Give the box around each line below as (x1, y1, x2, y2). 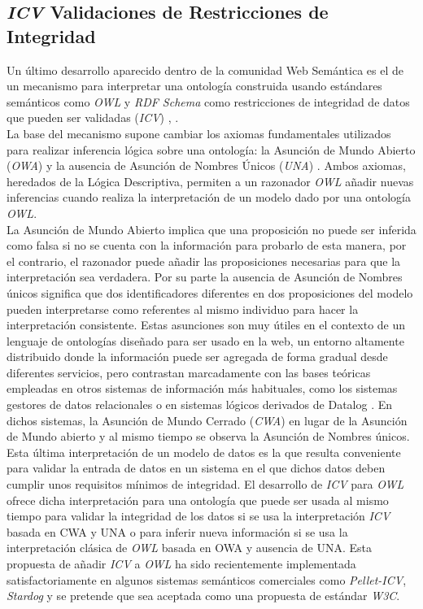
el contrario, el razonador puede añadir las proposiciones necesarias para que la (7, 252, 401, 269)
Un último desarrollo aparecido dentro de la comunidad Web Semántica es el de (7, 61, 403, 78)
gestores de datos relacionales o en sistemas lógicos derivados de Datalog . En (7, 396, 393, 413)
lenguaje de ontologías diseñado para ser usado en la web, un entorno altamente (7, 332, 404, 349)
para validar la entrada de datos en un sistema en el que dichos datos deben (7, 459, 386, 476)
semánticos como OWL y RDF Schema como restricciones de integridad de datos (7, 93, 410, 110)
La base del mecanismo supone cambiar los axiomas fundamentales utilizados (7, 124, 391, 141)
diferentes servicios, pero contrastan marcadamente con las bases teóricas (7, 363, 371, 381)
